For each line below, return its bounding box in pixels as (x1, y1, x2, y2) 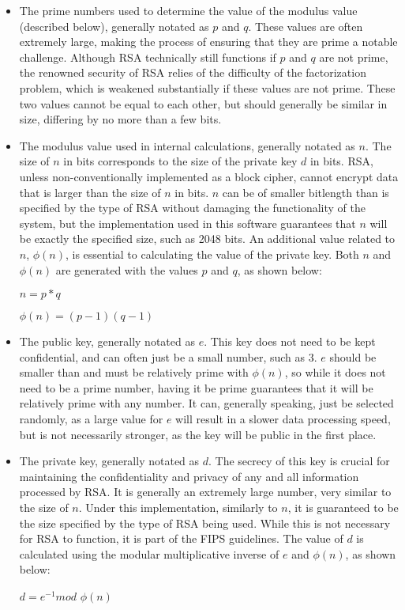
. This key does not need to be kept (204, 333, 376, 350)
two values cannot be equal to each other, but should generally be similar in (19, 95, 388, 112)
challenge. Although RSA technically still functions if (19, 48, 276, 65)
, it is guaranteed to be (287, 499, 399, 516)
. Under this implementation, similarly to (78, 499, 278, 516)
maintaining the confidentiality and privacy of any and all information (19, 468, 359, 484)
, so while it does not (284, 364, 386, 381)
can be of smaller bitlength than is (222, 184, 389, 200)
